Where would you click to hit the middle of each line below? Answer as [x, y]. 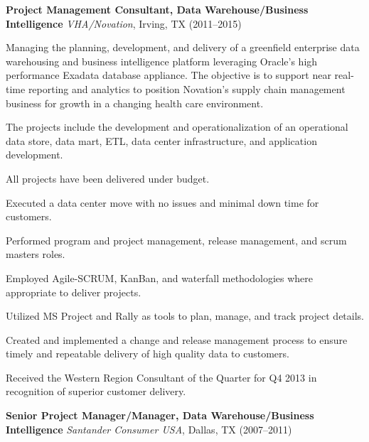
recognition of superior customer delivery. [96, 391]
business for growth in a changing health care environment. [135, 103]
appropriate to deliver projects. [74, 292]
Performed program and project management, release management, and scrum [176, 240]
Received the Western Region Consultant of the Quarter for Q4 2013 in [161, 377]
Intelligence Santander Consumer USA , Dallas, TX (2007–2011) [149, 429]
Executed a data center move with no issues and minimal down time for [162, 202]
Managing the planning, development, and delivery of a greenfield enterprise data [183, 47]
